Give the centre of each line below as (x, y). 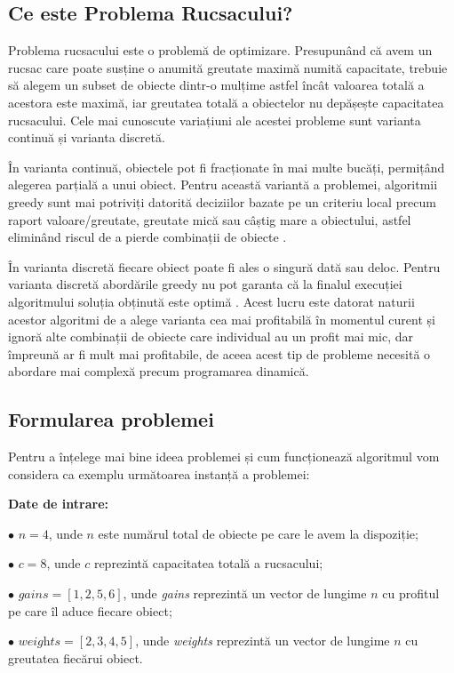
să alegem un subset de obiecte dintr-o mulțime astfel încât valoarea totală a (216, 85)
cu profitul (411, 593)
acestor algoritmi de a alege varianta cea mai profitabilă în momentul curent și (222, 319)
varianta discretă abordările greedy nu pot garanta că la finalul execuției (205, 284)
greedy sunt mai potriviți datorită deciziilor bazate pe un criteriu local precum (222, 201)
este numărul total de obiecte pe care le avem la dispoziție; (258, 533)
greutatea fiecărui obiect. (76, 657)
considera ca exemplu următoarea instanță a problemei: (159, 473)
